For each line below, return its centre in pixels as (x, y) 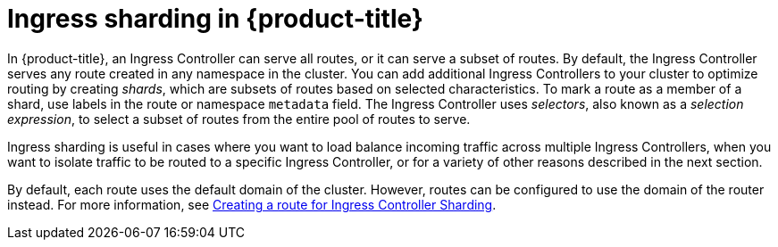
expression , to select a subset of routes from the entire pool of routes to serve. (239, 119)
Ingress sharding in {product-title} (215, 19)
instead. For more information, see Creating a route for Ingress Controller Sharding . (252, 204)
